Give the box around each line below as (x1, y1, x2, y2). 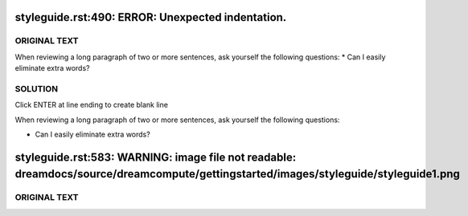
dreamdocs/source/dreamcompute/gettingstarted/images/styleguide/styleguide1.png (14, 167, 460, 181)
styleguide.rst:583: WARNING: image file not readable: (14, 150, 297, 164)
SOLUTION (14, 83, 59, 94)
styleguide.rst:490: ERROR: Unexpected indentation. (14, 10, 287, 24)
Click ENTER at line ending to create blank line (14, 100, 169, 110)
